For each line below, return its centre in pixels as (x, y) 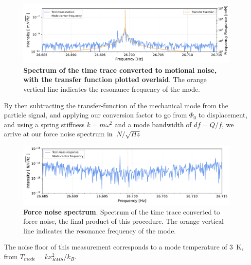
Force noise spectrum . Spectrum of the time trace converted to (122, 211)
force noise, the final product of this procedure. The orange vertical (124, 221)
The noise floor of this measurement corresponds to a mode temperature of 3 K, (124, 247)
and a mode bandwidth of (153, 124)
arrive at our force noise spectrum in (58, 134)
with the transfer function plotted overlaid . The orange (115, 79)
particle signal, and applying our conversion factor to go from (96, 115)
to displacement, (223, 115)
